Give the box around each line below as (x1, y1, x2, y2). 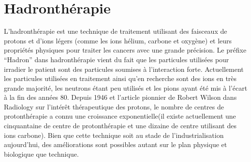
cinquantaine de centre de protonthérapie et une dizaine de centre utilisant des (4, 121, 236, 131)
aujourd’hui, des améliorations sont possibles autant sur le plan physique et (4, 139, 227, 149)
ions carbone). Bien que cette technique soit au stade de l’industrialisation (4, 130, 224, 140)
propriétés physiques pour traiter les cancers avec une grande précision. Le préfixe (4, 45, 247, 55)
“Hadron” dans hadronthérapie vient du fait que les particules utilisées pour (4, 54, 229, 64)
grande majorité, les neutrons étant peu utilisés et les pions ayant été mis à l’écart (4, 82, 248, 93)
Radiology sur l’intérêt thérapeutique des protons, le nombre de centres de (4, 101, 224, 111)
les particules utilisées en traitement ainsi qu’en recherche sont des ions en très (4, 73, 237, 83)
